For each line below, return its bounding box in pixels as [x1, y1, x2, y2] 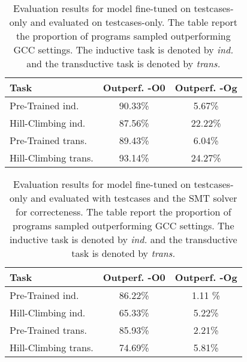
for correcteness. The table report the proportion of [16, 205, 231, 219]
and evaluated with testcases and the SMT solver [31, 191, 237, 205]
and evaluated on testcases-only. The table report [30, 15, 237, 29]
